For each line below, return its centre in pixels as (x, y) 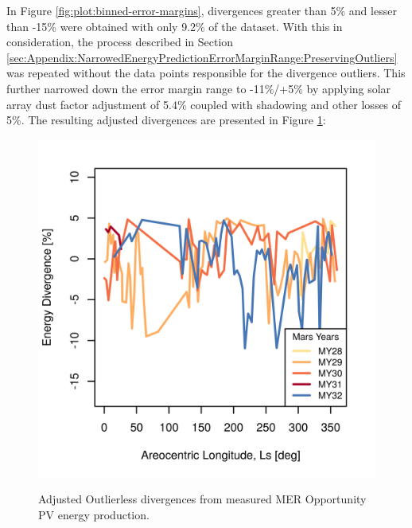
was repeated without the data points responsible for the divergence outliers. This (206, 73)
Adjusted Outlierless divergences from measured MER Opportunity (202, 499)
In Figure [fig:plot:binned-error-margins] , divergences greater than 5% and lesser (202, 10)
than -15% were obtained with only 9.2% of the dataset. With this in (175, 26)
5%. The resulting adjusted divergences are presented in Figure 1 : (166, 120)
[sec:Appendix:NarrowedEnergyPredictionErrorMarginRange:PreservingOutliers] (202, 57)
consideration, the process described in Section (120, 42)
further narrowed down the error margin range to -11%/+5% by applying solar (199, 88)
